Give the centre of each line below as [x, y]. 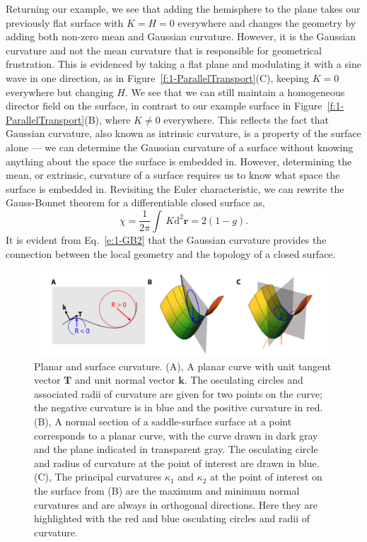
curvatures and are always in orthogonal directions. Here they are [176, 504]
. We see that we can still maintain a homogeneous [235, 92]
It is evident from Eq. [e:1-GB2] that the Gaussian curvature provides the [166, 239]
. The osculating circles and [244, 380]
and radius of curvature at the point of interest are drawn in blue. [177, 463]
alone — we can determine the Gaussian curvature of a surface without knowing [180, 147]
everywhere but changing [60, 92]
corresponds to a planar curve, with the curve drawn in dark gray [176, 435]
